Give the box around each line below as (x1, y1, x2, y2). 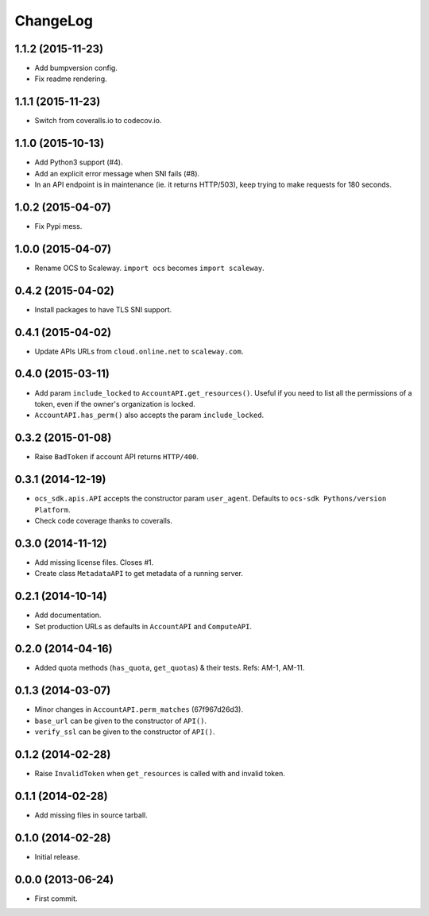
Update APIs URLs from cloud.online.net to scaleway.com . (34, 346, 244, 356)
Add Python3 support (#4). (34, 157, 123, 167)
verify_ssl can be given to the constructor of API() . (34, 727, 215, 736)
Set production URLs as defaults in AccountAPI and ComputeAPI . (34, 621, 252, 631)
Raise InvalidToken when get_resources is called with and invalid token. (34, 769, 285, 779)
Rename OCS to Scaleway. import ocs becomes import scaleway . (34, 263, 265, 272)
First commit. (34, 894, 78, 903)
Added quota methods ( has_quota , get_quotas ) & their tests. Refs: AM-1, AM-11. (34, 663, 305, 673)
